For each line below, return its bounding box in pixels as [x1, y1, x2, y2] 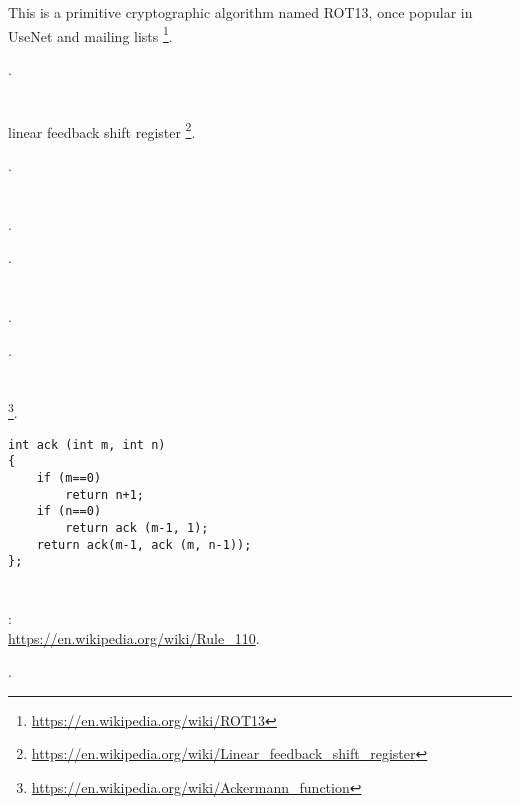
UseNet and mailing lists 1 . [8, 22, 173, 46]
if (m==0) [36, 470, 102, 485]
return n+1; [65, 487, 145, 502]
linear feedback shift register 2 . [8, 118, 196, 142]
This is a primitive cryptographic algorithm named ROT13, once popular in [8, 2, 473, 22]
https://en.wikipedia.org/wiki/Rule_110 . [8, 627, 260, 648]
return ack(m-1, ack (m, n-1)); [36, 537, 252, 552]
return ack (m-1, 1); [65, 520, 209, 535]
